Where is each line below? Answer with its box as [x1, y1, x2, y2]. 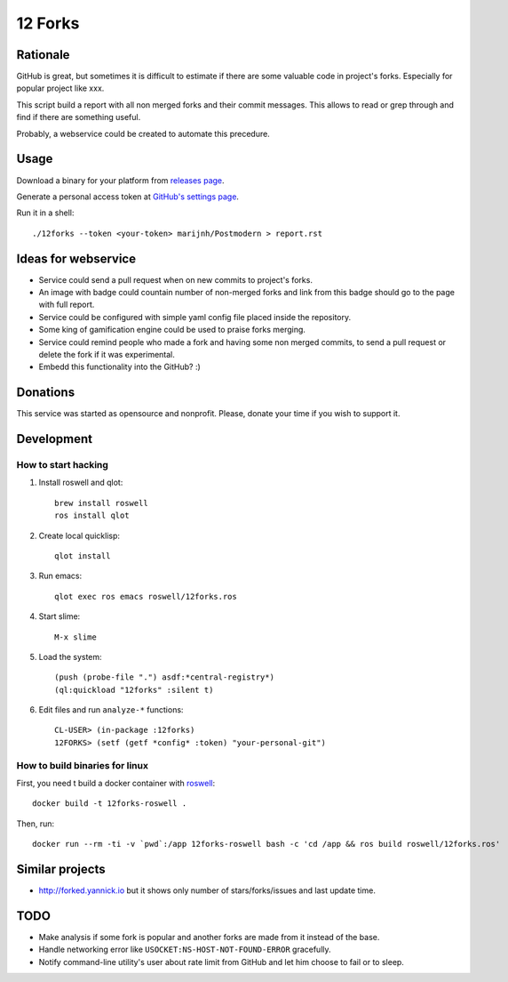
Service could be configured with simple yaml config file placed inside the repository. [38, 311, 351, 322]
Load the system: [38, 651, 102, 662]
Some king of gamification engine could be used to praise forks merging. [38, 325, 306, 335]
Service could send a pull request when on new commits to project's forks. [38, 274, 313, 285]
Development [16, 431, 93, 447]
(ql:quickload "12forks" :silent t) [54, 685, 214, 695]
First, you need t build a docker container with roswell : [16, 778, 216, 789]
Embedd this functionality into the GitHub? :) [38, 361, 202, 373]
